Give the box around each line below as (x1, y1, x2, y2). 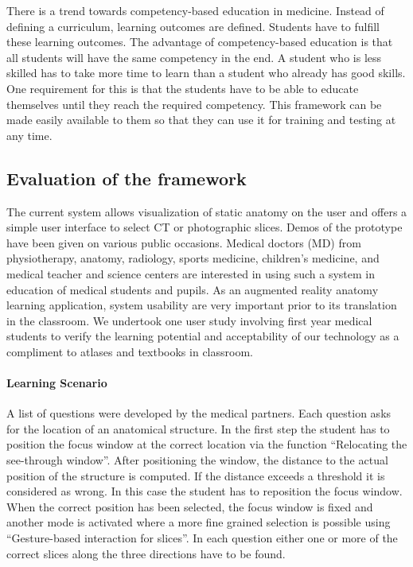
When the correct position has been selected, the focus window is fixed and (6, 498, 373, 515)
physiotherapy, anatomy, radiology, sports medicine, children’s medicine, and (6, 250, 380, 266)
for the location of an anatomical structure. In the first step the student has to (6, 420, 390, 437)
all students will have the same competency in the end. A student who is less (6, 49, 382, 65)
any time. (6, 126, 53, 143)
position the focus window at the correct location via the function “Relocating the (6, 436, 407, 452)
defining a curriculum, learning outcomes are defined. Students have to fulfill (6, 17, 380, 34)
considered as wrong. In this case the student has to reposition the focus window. (6, 483, 403, 499)
